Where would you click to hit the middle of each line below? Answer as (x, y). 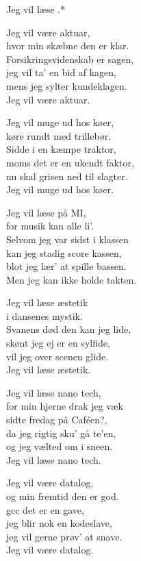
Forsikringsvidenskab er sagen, (70, 59)
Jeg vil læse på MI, (46, 212)
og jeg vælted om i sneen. (60, 446)
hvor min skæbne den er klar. (68, 46)
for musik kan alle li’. (50, 226)
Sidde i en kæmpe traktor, (61, 149)
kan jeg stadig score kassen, (64, 252)
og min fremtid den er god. (63, 496)
